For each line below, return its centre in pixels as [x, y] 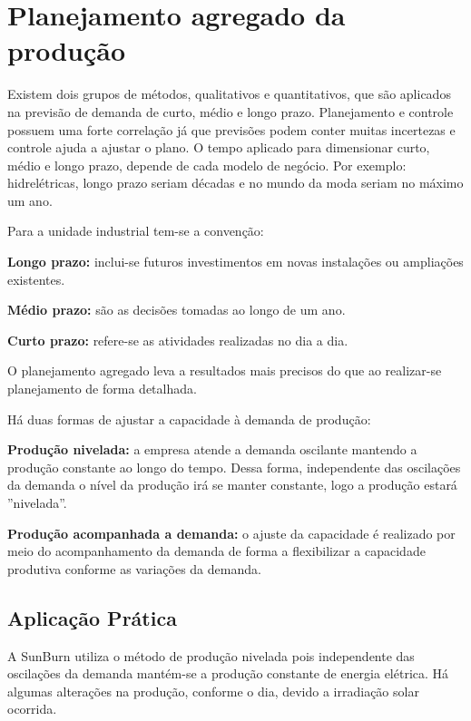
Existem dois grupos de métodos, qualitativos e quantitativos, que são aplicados [229, 94]
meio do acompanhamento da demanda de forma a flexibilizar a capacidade [216, 551]
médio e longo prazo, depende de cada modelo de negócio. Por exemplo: [207, 165]
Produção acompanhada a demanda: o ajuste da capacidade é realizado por [231, 533]
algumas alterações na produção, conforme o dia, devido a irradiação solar [213, 691]
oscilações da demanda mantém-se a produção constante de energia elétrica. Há [228, 673]
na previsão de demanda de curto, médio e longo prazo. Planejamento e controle [231, 111]
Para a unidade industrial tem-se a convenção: [136, 231]
